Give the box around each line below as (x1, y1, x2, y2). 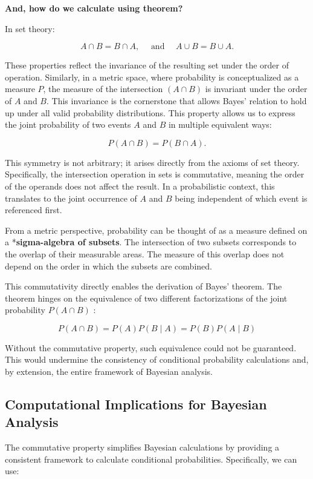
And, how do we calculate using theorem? (5, 2, 183, 14)
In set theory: (5, 22, 55, 35)
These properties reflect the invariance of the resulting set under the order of (5, 59, 289, 71)
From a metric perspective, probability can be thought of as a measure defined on (5, 223, 308, 236)
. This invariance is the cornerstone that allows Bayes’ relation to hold (47, 94, 307, 107)
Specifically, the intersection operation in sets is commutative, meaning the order (5, 168, 305, 180)
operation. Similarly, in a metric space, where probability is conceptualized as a (5, 70, 299, 83)
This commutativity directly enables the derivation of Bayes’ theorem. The (5, 280, 282, 292)
